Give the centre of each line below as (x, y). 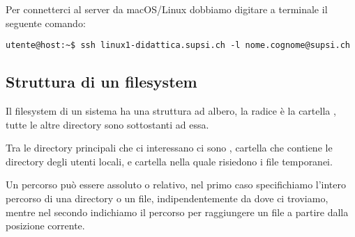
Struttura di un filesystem (101, 82)
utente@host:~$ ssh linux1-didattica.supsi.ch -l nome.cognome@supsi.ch (178, 46)
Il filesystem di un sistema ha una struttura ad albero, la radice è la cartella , (171, 111)
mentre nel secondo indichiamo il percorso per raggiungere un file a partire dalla (177, 212)
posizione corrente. (45, 226)
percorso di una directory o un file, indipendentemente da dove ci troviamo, (167, 198)
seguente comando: (46, 23)
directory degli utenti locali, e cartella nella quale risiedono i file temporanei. (169, 161)
